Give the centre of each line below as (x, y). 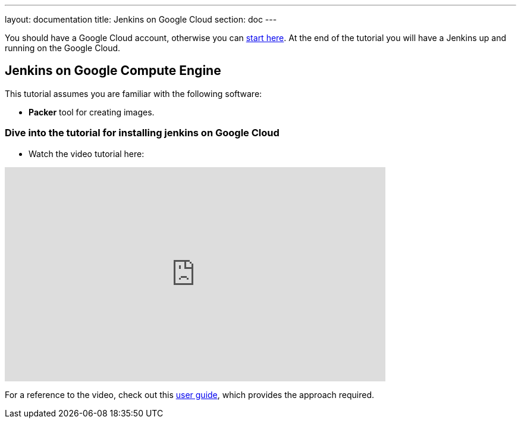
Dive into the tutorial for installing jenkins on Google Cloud (142, 133)
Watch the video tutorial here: (87, 153)
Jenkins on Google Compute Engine (113, 71)
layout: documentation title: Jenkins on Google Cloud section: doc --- (141, 19)
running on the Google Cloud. (63, 48)
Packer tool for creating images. (92, 112)
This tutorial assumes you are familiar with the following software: (134, 93)
